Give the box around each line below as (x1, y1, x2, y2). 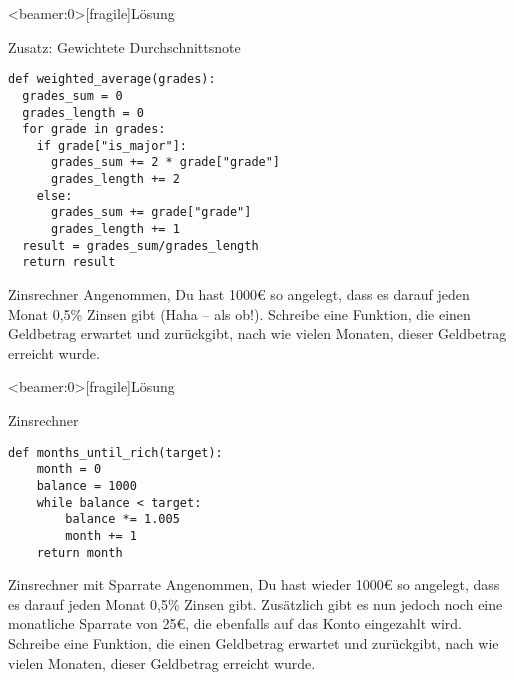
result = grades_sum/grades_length (22, 238, 259, 253)
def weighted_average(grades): (8, 72, 216, 87)
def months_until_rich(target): (8, 445, 223, 460)
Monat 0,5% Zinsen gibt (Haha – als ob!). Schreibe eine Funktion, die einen (8, 303, 471, 324)
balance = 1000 (36, 478, 137, 493)
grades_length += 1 (50, 222, 180, 237)
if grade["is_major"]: (36, 138, 187, 153)
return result (22, 255, 116, 270)
